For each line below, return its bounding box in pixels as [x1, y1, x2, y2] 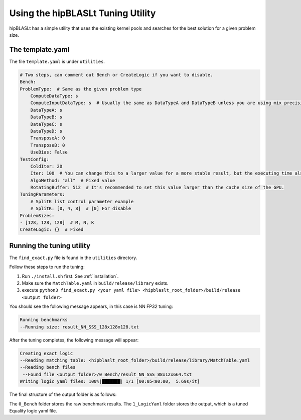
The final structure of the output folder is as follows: [9, 391, 117, 397]
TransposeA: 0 [30, 135, 65, 141]
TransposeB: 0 [30, 142, 65, 148]
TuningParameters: [20, 192, 65, 197]
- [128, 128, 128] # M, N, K [20, 220, 94, 226]
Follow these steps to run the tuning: [9, 264, 85, 270]
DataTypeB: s [30, 114, 63, 120]
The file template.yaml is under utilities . [9, 58, 105, 64]
